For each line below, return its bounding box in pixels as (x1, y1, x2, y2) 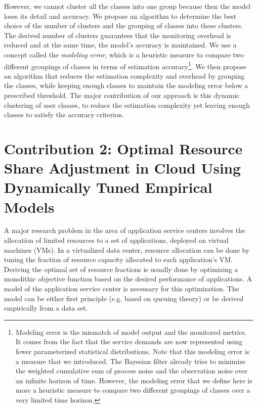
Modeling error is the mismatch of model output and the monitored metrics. (15, 326, 247, 337)
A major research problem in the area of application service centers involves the (4, 225, 246, 235)
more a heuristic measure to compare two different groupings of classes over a (15, 385, 251, 395)
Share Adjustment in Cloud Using (4, 158, 241, 178)
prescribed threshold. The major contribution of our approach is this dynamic (4, 90, 240, 100)
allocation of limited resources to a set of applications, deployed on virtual (4, 235, 229, 245)
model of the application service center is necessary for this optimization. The (4, 283, 239, 294)
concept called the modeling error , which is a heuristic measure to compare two (4, 49, 244, 59)
